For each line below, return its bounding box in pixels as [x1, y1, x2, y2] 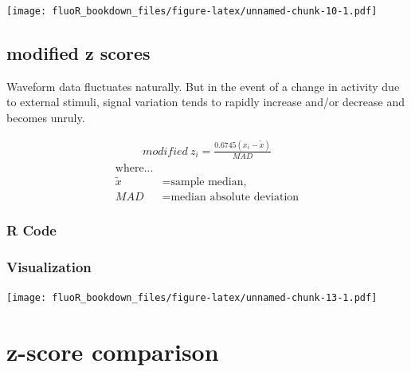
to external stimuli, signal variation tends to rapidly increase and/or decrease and [6, 93, 405, 110]
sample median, [170, 176, 247, 188]
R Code [6, 220, 57, 240]
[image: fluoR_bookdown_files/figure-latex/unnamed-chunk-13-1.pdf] [6, 292, 378, 304]
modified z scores [6, 41, 151, 65]
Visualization [6, 256, 92, 276]
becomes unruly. [6, 109, 85, 126]
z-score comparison [6, 335, 219, 368]
